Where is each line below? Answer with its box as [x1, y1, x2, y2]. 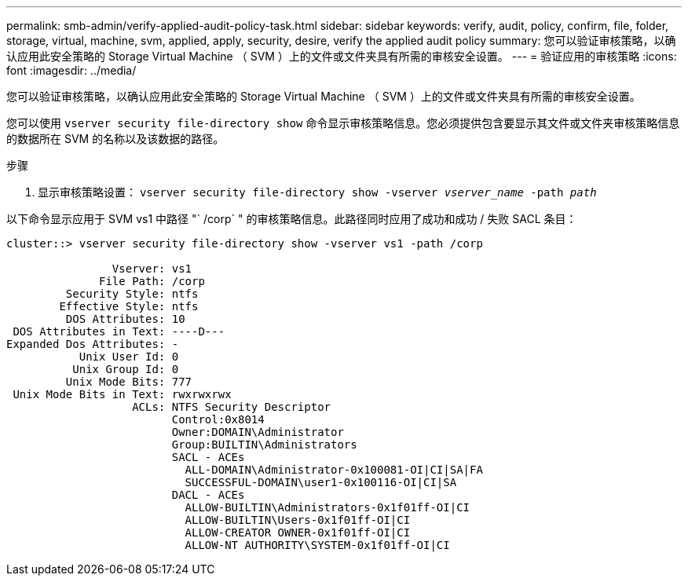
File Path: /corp [99, 275, 205, 287]
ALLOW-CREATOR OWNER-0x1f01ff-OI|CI [185, 526, 411, 539]
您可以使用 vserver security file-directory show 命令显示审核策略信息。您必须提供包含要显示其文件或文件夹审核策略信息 [6, 116, 680, 130]
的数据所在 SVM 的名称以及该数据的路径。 [6, 132, 225, 145]
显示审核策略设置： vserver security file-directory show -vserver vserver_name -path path [38, 185, 597, 199]
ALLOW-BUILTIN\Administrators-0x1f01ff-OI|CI [185, 501, 470, 514]
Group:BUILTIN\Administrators [171, 438, 357, 451]
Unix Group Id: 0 [72, 363, 179, 375]
